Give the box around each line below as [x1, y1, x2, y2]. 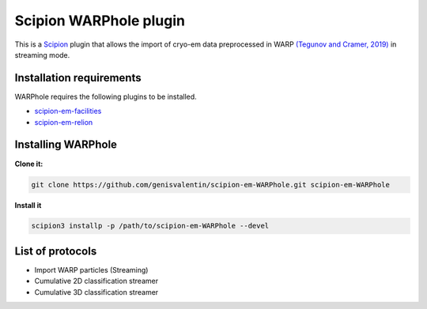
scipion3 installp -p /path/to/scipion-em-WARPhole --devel [31, 221, 270, 231]
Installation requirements [14, 71, 142, 85]
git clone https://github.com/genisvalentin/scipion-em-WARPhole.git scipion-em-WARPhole [31, 180, 391, 189]
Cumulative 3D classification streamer [34, 287, 159, 296]
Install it [14, 200, 42, 209]
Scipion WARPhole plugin [14, 12, 186, 29]
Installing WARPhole [14, 138, 118, 152]
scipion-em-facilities [34, 107, 102, 116]
